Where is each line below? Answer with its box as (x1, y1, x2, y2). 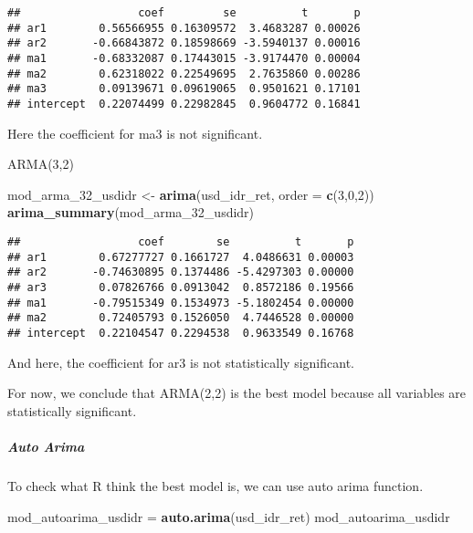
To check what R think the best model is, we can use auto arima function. (7, 476, 424, 495)
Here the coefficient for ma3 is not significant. (7, 123, 263, 142)
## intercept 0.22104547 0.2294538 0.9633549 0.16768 (7, 326, 354, 340)
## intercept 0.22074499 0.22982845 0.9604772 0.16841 (7, 97, 361, 110)
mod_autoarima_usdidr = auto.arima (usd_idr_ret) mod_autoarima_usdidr (7, 507, 450, 526)
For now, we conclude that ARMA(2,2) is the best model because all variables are (7, 383, 467, 402)
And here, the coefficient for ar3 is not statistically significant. (7, 352, 354, 371)
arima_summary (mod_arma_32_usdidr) (7, 203, 255, 222)
